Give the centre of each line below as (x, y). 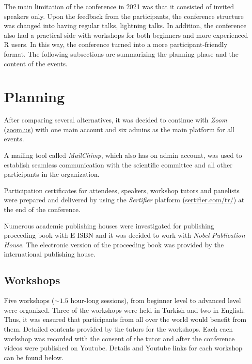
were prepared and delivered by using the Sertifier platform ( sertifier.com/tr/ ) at (124, 200)
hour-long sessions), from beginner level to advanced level (156, 300)
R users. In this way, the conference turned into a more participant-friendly (116, 44)
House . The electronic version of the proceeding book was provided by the (114, 244)
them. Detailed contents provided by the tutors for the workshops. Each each (118, 328)
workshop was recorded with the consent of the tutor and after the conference (119, 338)
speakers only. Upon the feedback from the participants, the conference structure (124, 16)
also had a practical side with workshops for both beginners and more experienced (126, 35)
